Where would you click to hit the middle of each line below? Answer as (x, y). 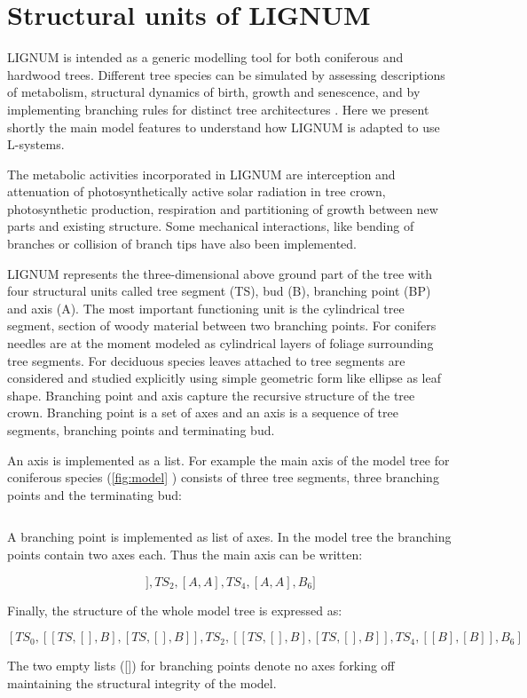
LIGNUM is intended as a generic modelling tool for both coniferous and (205, 57)
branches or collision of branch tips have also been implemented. (182, 244)
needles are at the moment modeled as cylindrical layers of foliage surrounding (220, 343)
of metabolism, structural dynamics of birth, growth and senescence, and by (214, 92)
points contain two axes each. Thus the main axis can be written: (185, 554)
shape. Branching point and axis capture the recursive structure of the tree (211, 395)
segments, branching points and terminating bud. (141, 430)
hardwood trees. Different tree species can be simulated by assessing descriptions (226, 74)
